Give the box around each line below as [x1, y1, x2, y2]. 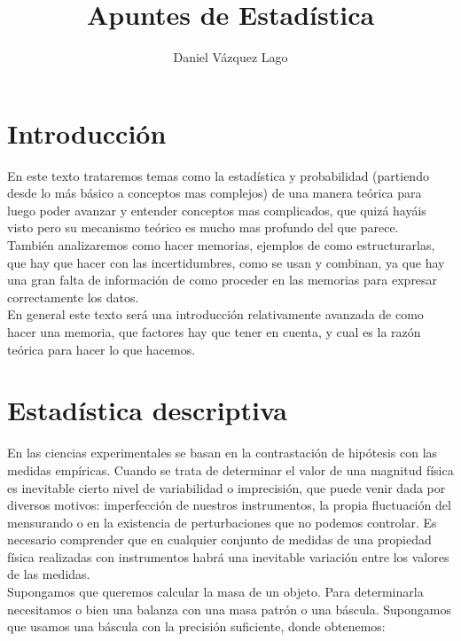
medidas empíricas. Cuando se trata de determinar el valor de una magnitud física [7, 460, 454, 479]
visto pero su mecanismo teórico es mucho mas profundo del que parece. [7, 218, 399, 237]
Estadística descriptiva [7, 392, 287, 428]
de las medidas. [7, 565, 90, 583]
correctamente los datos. [7, 287, 139, 306]
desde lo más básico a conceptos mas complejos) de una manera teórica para [7, 184, 422, 202]
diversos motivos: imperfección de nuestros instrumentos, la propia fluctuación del [7, 496, 451, 514]
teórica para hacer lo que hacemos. [7, 340, 196, 358]
